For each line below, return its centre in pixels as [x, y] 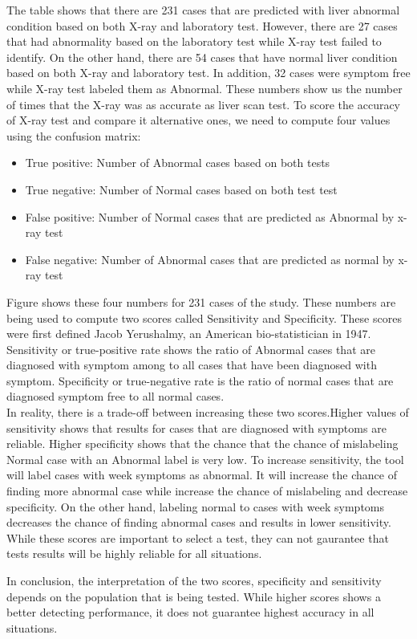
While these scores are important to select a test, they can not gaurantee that [198, 537]
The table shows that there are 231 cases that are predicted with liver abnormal [203, 10]
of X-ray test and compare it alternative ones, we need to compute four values [198, 120]
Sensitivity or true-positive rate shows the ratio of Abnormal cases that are [191, 349]
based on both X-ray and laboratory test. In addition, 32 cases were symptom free [208, 73]
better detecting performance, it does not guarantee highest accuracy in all [190, 612]
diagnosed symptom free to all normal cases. [115, 396]
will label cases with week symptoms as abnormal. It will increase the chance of [202, 475]
